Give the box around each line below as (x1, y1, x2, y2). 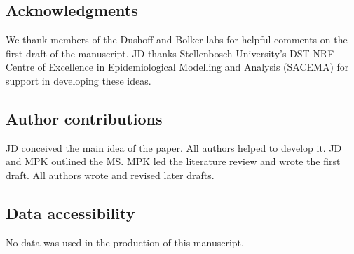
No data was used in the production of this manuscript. (6, 234, 244, 249)
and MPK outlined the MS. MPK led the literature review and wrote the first (6, 154, 341, 169)
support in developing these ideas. (6, 73, 151, 87)
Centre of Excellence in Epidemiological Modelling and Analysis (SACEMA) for (6, 59, 349, 74)
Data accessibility (6, 202, 135, 223)
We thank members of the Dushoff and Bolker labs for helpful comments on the (6, 32, 348, 47)
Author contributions (6, 107, 163, 129)
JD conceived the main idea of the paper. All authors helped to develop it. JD (6, 140, 342, 155)
